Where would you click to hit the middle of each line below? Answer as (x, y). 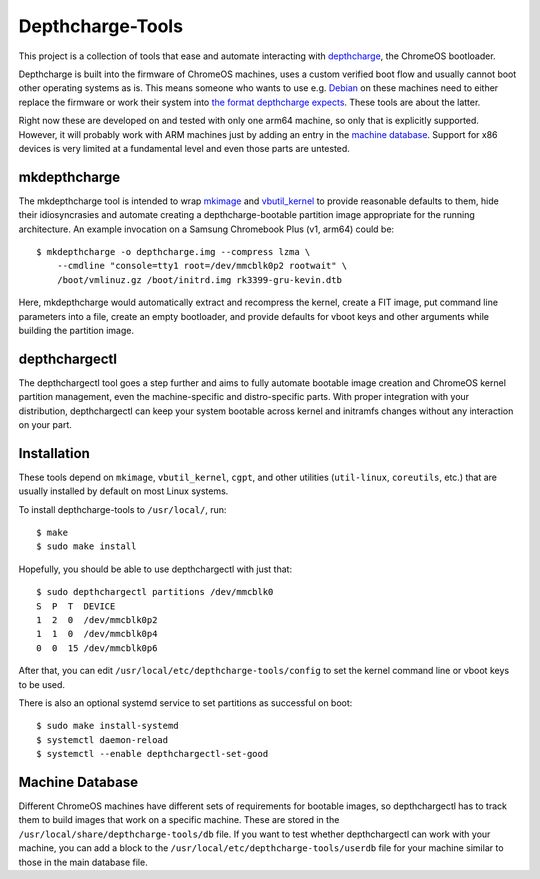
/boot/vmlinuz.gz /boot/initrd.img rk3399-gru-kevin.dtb (199, 279)
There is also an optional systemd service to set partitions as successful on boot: (185, 702)
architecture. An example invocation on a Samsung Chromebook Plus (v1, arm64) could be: (206, 229)
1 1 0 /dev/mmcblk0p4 (97, 634)
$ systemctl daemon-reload (102, 739)
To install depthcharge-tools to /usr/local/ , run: (122, 509)
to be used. (41, 684)
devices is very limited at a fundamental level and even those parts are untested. (184, 148)
